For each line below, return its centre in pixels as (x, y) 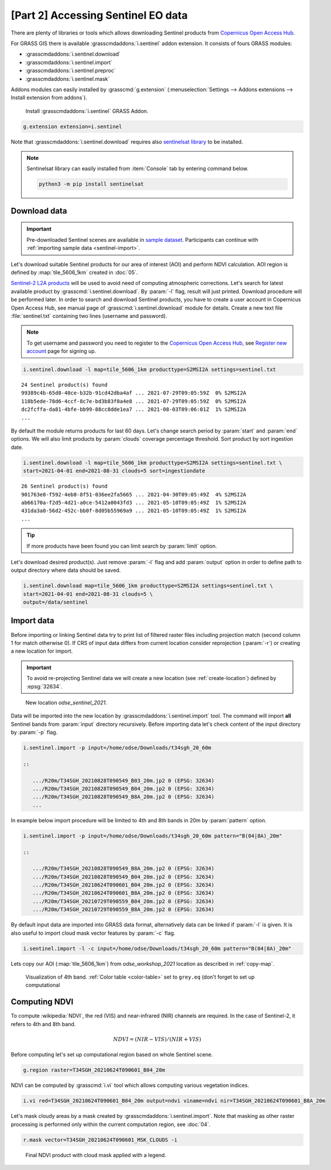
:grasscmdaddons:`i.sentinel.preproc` (71, 71)
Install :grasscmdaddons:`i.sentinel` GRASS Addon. (87, 111)
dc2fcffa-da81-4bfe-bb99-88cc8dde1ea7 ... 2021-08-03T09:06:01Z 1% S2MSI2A (134, 409)
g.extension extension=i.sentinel (73, 126)
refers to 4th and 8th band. (43, 1024)
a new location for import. (42, 651)
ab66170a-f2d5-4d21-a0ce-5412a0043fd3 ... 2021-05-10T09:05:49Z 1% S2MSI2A (134, 502)
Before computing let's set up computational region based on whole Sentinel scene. (112, 1055)
